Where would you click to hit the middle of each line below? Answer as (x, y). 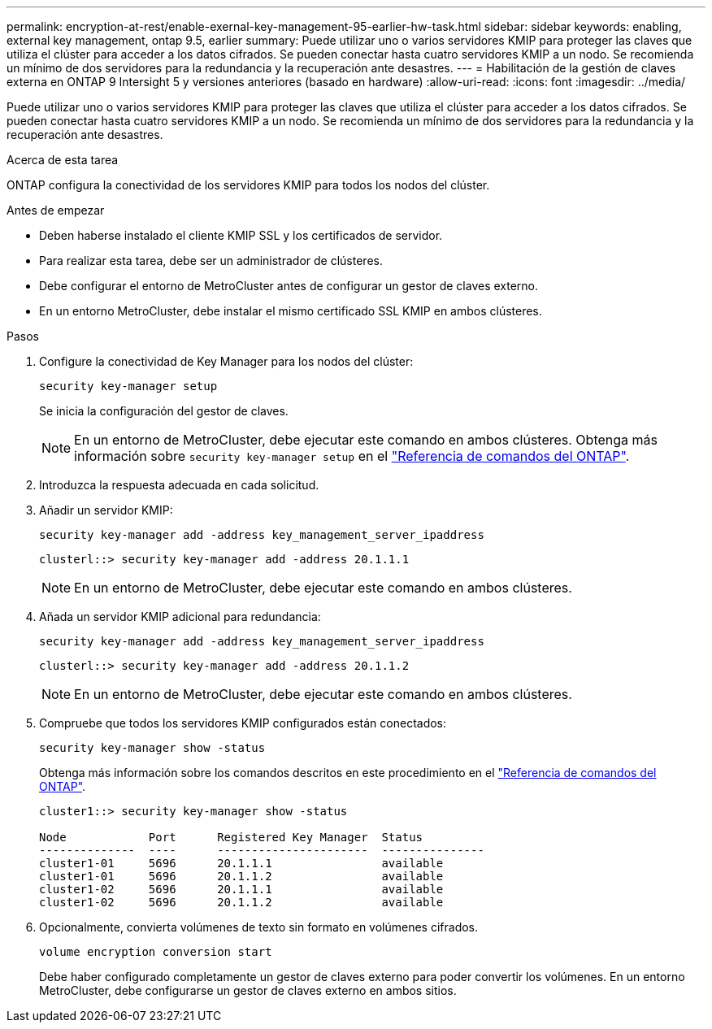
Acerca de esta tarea (63, 160)
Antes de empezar (56, 210)
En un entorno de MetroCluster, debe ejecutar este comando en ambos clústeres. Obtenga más (366, 440)
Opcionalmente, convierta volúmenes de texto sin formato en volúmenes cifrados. (259, 927)
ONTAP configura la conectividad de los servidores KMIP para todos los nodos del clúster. (248, 185)
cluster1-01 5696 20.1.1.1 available (241, 863)
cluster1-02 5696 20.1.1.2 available (241, 902)
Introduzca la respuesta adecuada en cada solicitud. (179, 485)
